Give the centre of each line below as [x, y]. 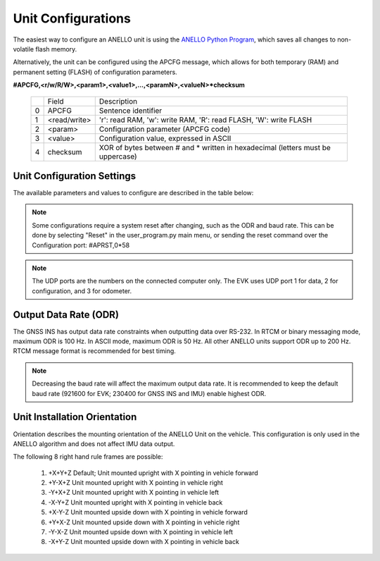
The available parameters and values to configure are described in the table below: [133, 193]
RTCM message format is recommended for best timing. [94, 351]
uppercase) [118, 156]
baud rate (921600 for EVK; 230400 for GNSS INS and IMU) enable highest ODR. [149, 393]
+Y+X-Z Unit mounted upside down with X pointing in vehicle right [144, 522]
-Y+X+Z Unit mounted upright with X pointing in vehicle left [134, 493]
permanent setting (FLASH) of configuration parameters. [95, 72]
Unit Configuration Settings [75, 176]
